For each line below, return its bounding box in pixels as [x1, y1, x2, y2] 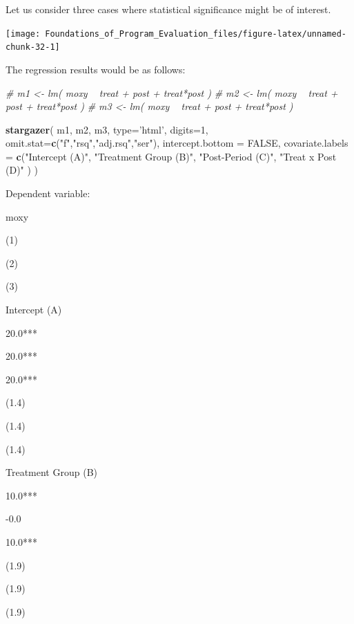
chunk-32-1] [6, 42, 60, 53]
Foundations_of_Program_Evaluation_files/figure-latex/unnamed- [45, 28, 346, 39]
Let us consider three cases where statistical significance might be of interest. [6, 2, 331, 16]
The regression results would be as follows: [6, 62, 186, 76]
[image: [6, 28, 41, 39]
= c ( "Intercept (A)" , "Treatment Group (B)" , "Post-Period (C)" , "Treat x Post [6, 149, 337, 163]
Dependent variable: [6, 186, 90, 201]
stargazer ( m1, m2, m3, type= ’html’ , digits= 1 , [6, 122, 208, 136]
